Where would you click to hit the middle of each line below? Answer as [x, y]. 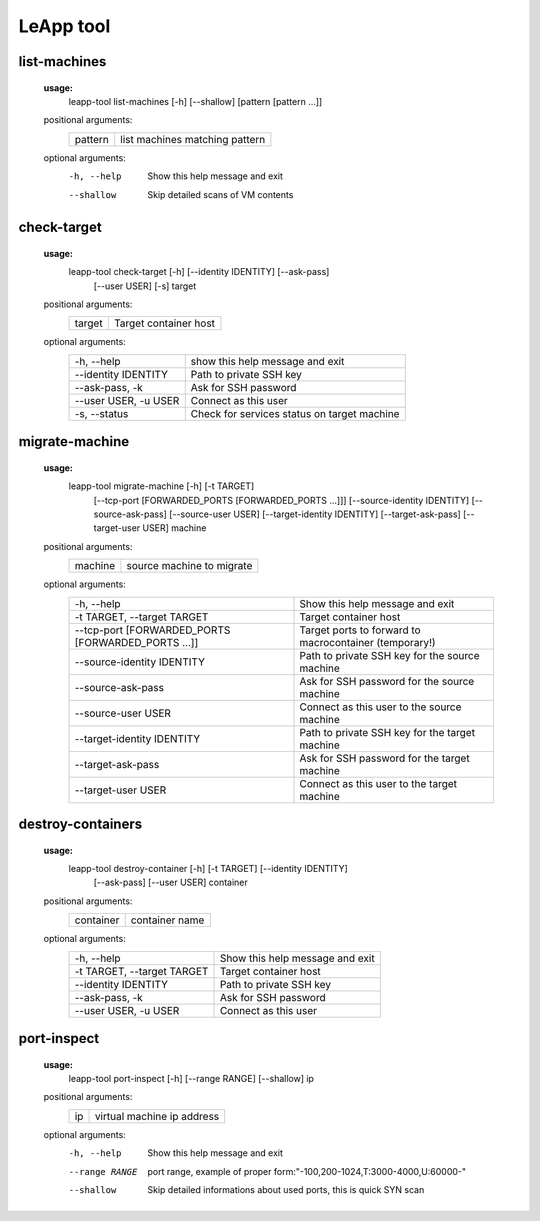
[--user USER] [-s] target [145, 286]
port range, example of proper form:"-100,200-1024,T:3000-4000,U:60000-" [307, 1171]
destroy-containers [80, 824]
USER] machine [174, 528]
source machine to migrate [189, 566]
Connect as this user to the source [380, 707]
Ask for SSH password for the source [387, 681]
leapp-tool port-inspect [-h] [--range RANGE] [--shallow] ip [191, 1078]
